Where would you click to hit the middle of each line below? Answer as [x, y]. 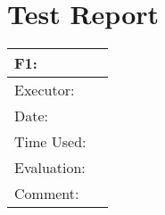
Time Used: [50, 142]
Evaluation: [50, 168]
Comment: [47, 194]
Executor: [45, 90]
